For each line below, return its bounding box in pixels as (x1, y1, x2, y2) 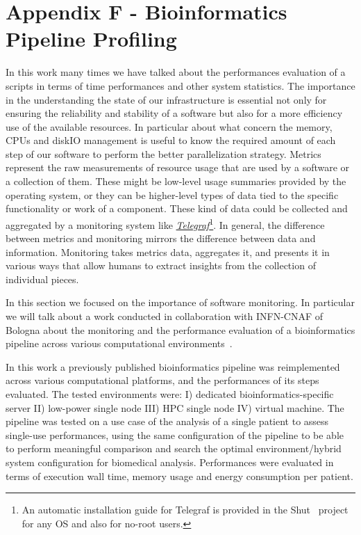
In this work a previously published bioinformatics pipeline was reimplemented (6, 359, 340, 374)
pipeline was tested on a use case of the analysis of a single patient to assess (6, 414, 329, 429)
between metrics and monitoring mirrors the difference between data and (6, 231, 316, 246)
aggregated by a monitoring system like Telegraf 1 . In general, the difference (6, 215, 325, 232)
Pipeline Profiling (6, 24, 177, 53)
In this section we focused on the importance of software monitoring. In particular (6, 295, 355, 310)
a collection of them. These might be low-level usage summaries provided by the (6, 174, 346, 189)
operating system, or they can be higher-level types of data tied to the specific (6, 187, 339, 202)
